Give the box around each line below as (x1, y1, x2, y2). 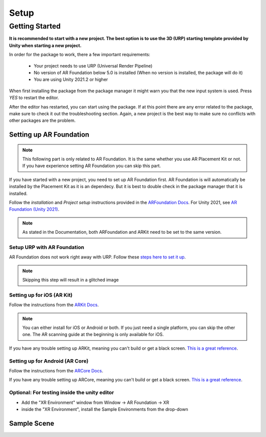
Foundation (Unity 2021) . (9, 206, 60, 212)
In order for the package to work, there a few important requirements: (9, 52, 150, 58)
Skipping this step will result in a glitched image (22, 277, 119, 283)
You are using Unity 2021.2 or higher (33, 76, 108, 82)
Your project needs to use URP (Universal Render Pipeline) (33, 63, 153, 69)
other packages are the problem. (9, 117, 76, 123)
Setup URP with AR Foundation (9, 244, 85, 251)
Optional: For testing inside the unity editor (9, 389, 114, 396)
